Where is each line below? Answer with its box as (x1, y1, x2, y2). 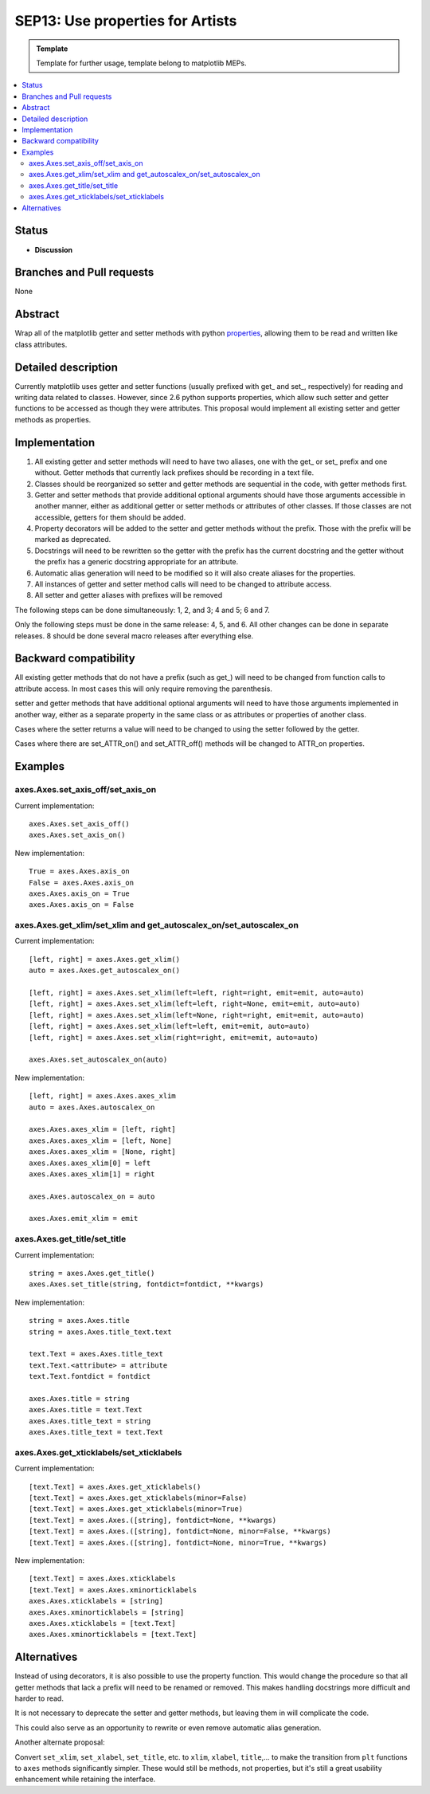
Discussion (34, 245, 73, 254)
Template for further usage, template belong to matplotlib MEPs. (36, 58, 247, 68)
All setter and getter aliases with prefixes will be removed (34, 591, 223, 600)
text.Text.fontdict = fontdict (29, 1372, 151, 1381)
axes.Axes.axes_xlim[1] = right (29, 1169, 155, 1179)
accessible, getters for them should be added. (34, 512, 186, 522)
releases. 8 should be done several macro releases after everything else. (14, 630, 254, 641)
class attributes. (14, 340, 68, 349)
